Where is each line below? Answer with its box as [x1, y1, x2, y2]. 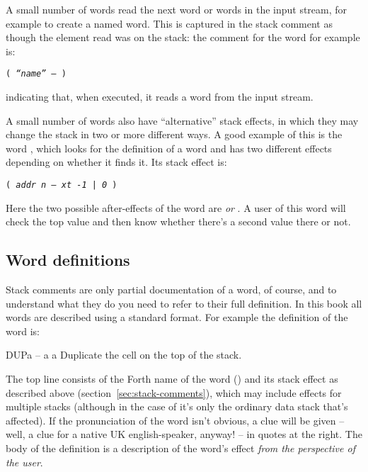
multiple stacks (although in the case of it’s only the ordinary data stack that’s [6, 399, 348, 414]
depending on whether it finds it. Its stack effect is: [6, 154, 227, 169]
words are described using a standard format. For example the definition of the [6, 310, 348, 325]
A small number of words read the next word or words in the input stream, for [6, 2, 347, 16]
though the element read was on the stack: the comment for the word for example [6, 30, 360, 45]
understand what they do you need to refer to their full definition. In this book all [6, 296, 362, 310]
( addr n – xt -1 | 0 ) [6, 180, 117, 190]
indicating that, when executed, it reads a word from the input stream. [6, 89, 314, 104]
